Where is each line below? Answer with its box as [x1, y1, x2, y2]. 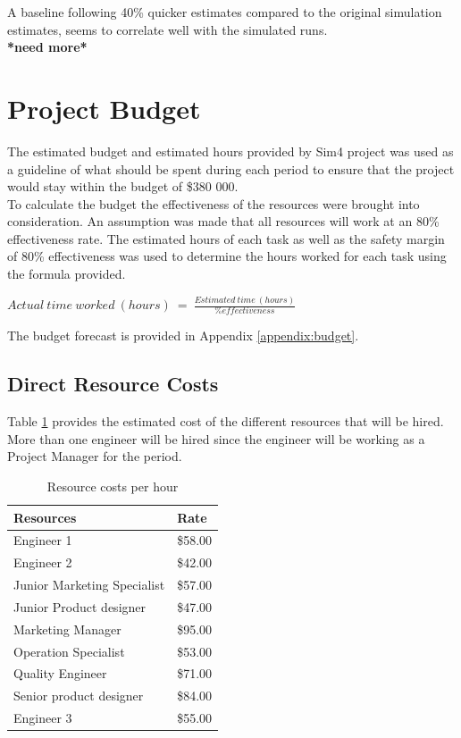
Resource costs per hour [46, 476, 179, 495]
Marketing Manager [13, 619, 122, 638]
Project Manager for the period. [7, 447, 182, 465]
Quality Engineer [13, 664, 107, 683]
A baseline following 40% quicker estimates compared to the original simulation [7, 3, 442, 21]
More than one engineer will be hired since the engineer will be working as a [7, 429, 425, 448]
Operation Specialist [13, 642, 125, 660]
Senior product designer [13, 686, 144, 705]
